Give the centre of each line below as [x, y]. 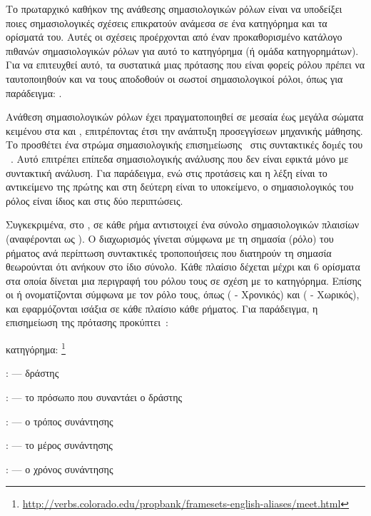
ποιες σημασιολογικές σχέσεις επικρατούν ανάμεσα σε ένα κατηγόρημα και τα [167, 22]
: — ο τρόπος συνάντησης [60, 421]
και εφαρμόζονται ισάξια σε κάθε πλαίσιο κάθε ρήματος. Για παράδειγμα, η [162, 308]
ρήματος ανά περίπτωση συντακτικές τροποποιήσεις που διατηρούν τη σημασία [169, 252]
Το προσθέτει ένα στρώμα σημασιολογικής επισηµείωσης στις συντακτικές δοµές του [184, 145]
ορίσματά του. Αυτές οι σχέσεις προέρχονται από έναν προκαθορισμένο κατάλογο [174, 37]
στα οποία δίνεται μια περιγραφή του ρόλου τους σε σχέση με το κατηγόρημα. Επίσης [184, 280]
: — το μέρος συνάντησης [59, 445]
